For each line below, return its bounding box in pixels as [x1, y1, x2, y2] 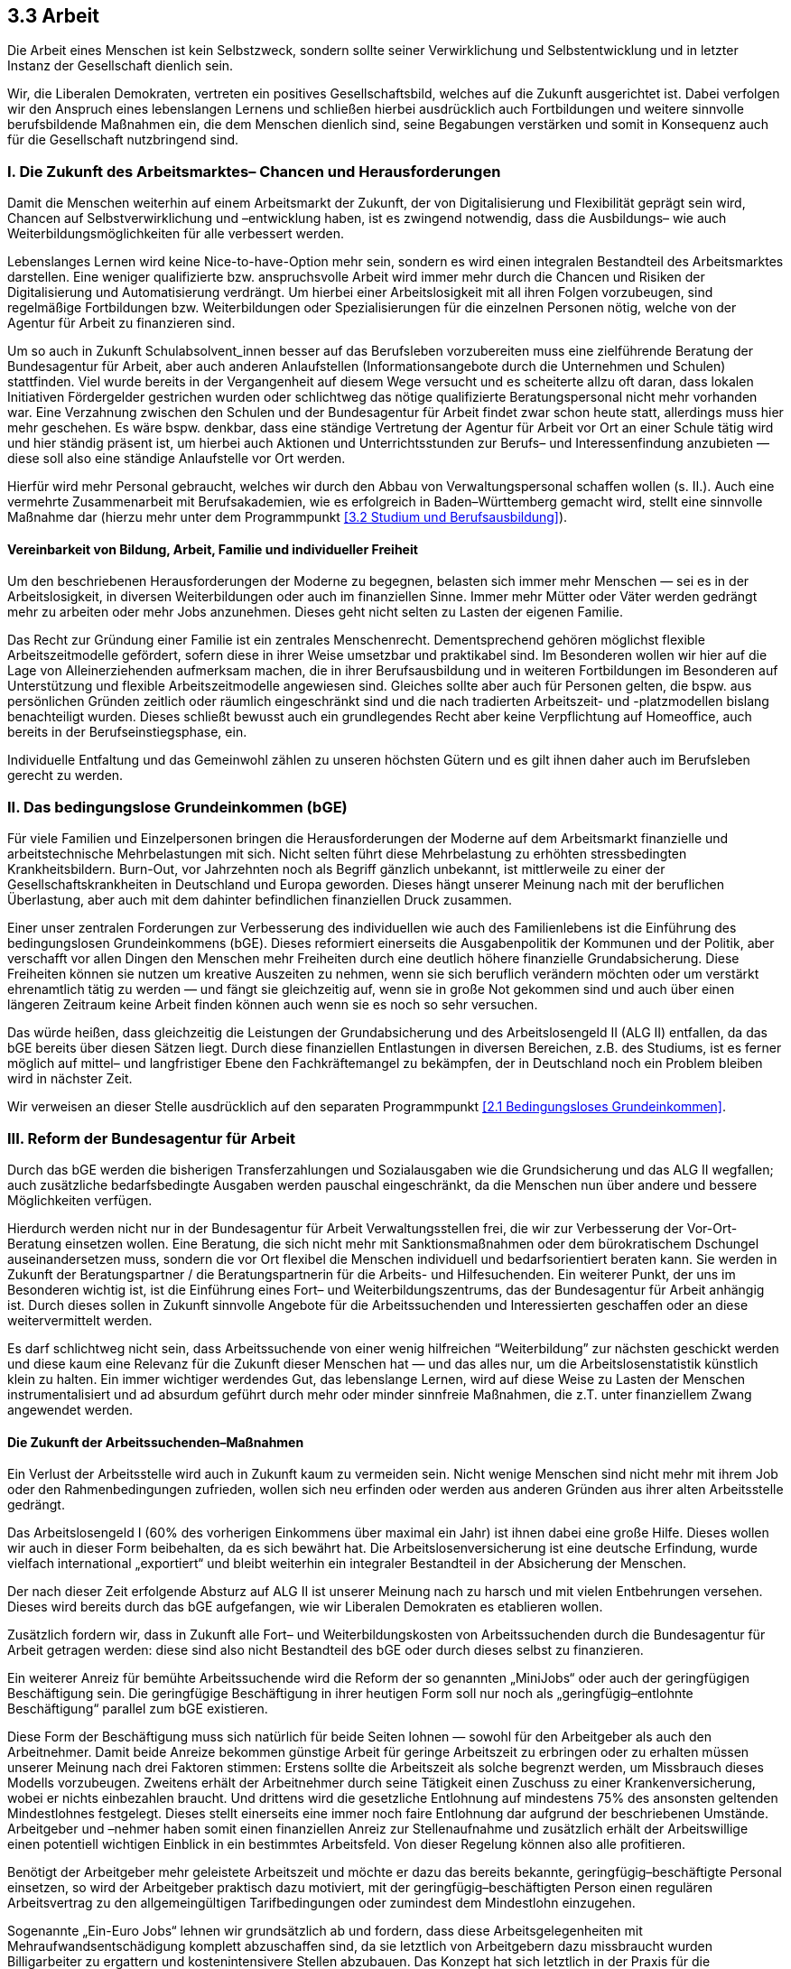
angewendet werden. [7, 1401, 133, 1417]
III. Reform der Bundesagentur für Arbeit [7, 1128, 296, 1147]
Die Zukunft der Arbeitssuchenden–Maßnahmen [7, 1434, 304, 1450]
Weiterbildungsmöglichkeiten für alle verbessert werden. [7, 226, 345, 242]
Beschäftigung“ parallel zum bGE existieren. [7, 1701, 268, 1717]
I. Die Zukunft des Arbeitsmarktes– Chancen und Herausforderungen [7, 162, 501, 181]
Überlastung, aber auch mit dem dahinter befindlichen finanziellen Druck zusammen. [7, 892, 512, 908]
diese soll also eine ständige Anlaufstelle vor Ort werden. [7, 450, 346, 467]
